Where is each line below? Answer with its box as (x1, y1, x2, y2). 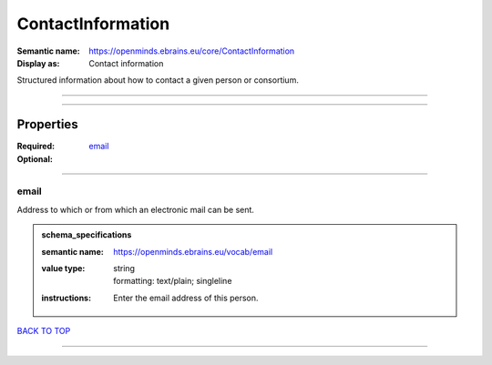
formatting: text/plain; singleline (113, 276, 232, 287)
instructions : (41, 292, 91, 303)
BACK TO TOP (16, 326, 71, 337)
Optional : (16, 153, 54, 164)
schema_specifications (41, 229, 132, 240)
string (113, 262, 136, 273)
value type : (41, 262, 86, 273)
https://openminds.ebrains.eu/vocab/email (113, 246, 273, 257)
